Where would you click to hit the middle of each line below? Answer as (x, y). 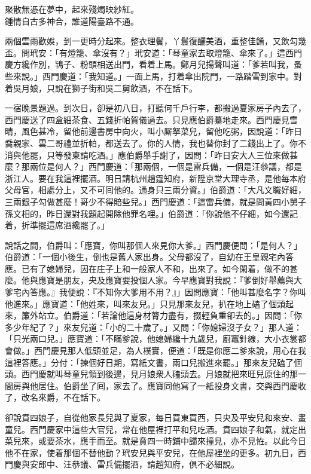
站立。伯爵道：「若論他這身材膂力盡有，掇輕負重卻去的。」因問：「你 (170, 315)
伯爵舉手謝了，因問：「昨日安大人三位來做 (208, 155)
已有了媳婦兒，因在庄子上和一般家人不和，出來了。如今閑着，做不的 (155, 268)
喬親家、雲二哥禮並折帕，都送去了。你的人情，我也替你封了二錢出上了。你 (151, 143)
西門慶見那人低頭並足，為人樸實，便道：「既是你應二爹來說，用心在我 (170, 351)
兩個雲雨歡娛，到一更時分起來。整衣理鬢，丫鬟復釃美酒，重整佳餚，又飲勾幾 (155, 41)
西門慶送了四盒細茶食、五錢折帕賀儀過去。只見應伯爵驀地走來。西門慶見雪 (151, 119)
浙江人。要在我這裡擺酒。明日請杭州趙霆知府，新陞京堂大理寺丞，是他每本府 (155, 178)
